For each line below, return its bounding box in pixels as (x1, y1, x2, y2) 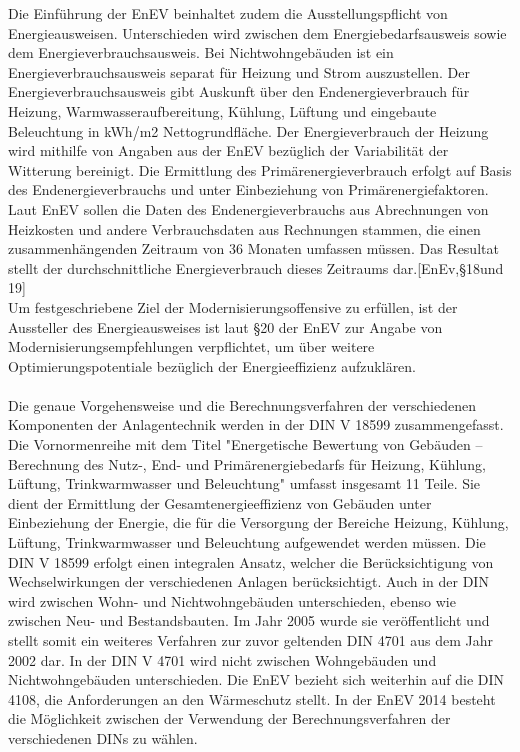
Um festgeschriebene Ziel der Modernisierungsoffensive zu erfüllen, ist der (8, 296, 458, 317)
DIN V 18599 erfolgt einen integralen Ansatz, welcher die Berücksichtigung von (8, 551, 494, 572)
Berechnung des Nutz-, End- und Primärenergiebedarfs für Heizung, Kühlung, (8, 453, 486, 474)
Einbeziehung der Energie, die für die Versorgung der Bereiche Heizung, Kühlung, (8, 512, 509, 533)
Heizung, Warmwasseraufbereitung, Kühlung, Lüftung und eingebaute (8, 100, 437, 121)
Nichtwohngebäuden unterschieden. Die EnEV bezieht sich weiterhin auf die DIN (8, 669, 505, 690)
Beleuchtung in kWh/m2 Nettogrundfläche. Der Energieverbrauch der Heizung (8, 120, 489, 141)
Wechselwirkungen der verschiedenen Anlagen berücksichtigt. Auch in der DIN (8, 571, 489, 592)
